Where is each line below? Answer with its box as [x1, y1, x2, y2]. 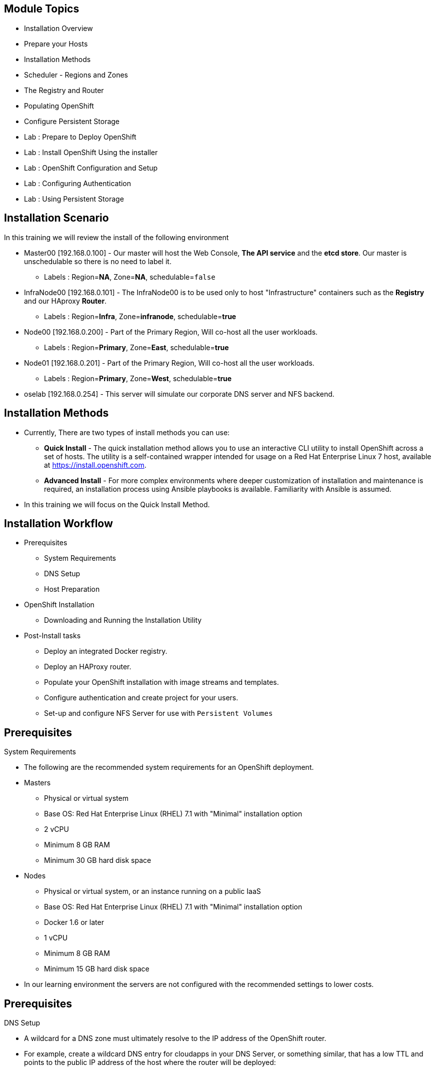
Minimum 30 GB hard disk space [44, 856, 151, 865]
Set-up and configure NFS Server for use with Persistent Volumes [44, 709, 273, 718]
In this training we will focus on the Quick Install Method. [24, 500, 210, 509]
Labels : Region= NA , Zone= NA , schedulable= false [44, 272, 215, 281]
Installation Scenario [4, 212, 109, 225]
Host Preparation [44, 585, 100, 594]
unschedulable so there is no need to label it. [24, 257, 171, 266]
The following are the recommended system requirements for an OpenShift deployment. [24, 763, 314, 772]
